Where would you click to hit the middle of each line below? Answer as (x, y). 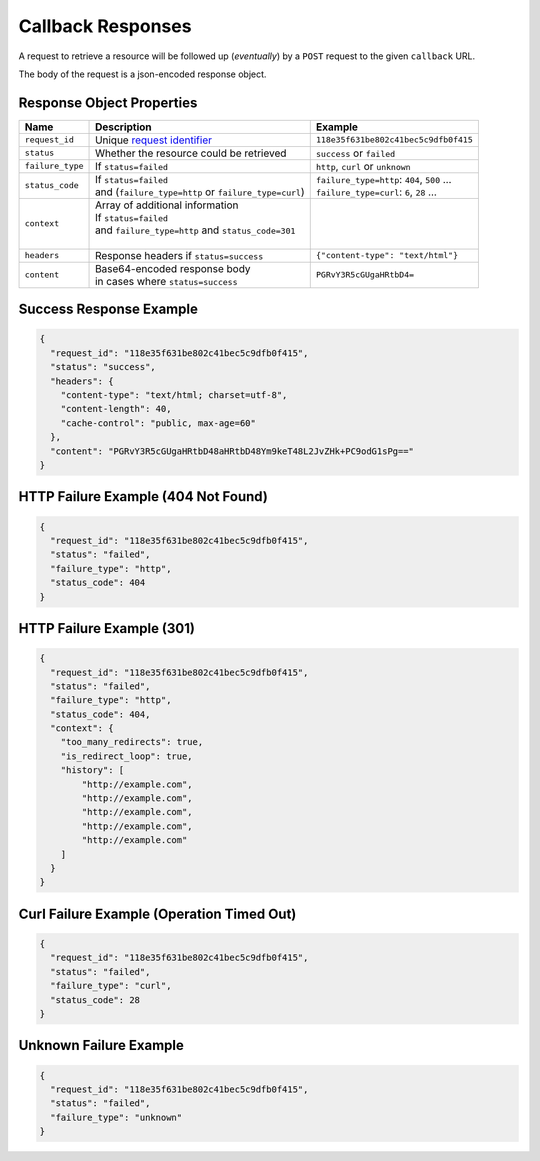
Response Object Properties (108, 102)
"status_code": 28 (95, 999)
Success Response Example (108, 309)
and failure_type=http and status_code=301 (195, 230)
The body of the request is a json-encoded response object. (142, 74)
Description (123, 127)
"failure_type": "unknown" (116, 1117)
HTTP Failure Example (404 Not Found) (143, 496)
